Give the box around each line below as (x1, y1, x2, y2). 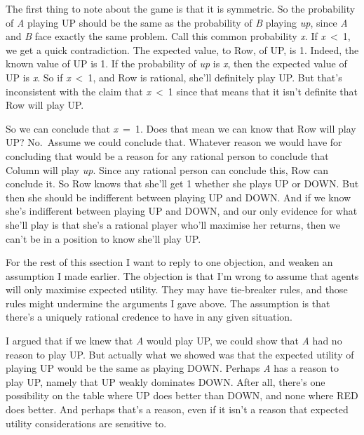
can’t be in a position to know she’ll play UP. (6, 231, 201, 246)
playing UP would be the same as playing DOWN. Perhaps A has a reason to (6, 361, 339, 375)
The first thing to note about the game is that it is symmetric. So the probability (6, 1, 356, 15)
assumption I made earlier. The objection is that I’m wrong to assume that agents (6, 268, 359, 283)
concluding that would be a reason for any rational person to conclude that (6, 148, 329, 163)
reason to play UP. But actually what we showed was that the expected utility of (6, 347, 354, 361)
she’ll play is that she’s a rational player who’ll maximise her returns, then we (6, 217, 341, 232)
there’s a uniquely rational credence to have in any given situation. (6, 309, 293, 324)
